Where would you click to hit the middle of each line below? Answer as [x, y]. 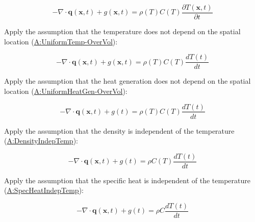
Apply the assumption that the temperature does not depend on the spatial [122, 31]
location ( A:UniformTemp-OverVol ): [61, 41]
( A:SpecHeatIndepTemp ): [44, 190]
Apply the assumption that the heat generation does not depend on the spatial [127, 81]
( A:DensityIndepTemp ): [41, 141]
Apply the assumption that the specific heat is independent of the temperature [127, 180]
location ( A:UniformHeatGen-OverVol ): [66, 91]
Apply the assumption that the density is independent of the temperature [119, 130]
